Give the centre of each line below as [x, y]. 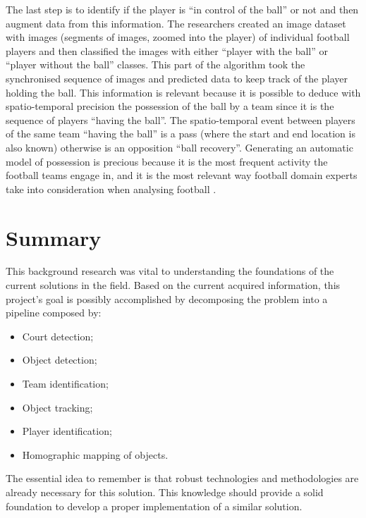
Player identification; [67, 431]
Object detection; [60, 360]
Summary [54, 237]
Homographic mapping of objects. [95, 454]
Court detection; [58, 336]
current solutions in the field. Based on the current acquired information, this [173, 285]
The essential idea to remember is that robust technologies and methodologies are [182, 478]
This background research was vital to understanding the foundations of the [170, 271]
